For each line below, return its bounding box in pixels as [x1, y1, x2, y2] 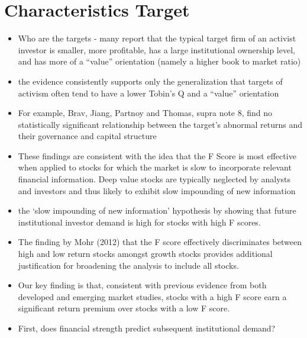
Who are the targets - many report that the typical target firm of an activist [18, 32, 296, 44]
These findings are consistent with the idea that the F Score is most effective [18, 149, 296, 162]
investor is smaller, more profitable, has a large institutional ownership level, [18, 43, 295, 56]
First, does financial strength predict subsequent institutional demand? [18, 322, 276, 334]
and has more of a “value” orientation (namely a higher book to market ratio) [18, 55, 301, 67]
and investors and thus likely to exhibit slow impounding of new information [18, 184, 296, 197]
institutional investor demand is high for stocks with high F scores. [18, 215, 261, 228]
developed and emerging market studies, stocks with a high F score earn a [18, 290, 287, 302]
